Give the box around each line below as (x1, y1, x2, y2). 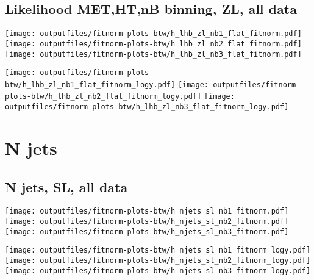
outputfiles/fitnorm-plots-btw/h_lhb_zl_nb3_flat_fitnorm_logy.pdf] (5, 102, 289, 112)
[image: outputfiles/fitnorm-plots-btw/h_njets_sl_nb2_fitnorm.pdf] (5, 217, 289, 226)
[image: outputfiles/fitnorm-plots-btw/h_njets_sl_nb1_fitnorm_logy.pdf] (5, 246, 311, 255)
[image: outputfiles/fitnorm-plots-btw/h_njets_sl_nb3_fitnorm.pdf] (5, 227, 289, 236)
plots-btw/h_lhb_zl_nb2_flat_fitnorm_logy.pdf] (5, 92, 202, 101)
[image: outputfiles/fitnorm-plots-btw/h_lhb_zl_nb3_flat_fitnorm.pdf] (5, 49, 302, 59)
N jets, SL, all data (5, 177, 128, 196)
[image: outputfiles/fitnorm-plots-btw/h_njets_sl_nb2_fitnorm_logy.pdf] (5, 256, 311, 265)
